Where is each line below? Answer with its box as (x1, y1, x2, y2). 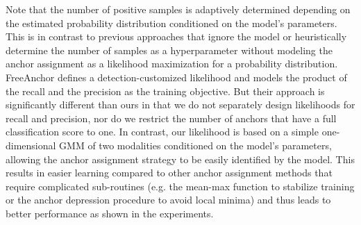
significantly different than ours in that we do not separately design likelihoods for (6, 97, 355, 112)
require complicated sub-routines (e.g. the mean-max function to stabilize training (6, 178, 355, 193)
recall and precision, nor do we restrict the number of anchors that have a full (6, 110, 337, 125)
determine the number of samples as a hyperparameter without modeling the (6, 42, 333, 57)
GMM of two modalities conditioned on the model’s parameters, (59, 137, 332, 152)
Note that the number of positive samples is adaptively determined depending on (6, 2, 351, 16)
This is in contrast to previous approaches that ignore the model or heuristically (6, 29, 347, 44)
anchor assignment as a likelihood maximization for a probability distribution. (6, 56, 338, 71)
